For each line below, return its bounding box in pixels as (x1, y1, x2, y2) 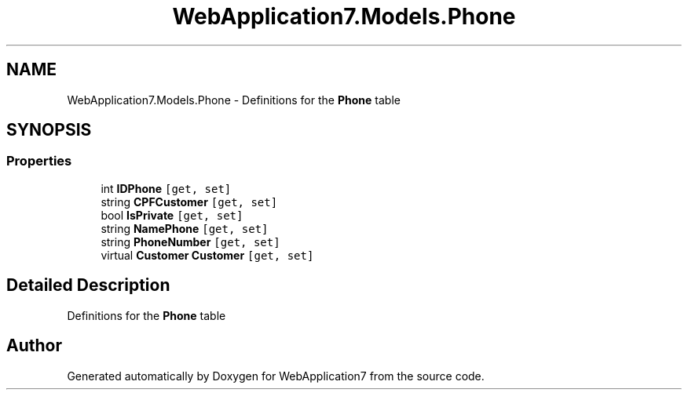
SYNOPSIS (6, 120, 92, 140)
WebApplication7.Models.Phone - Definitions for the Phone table (67, 93, 401, 107)
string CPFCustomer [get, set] (101, 194, 278, 209)
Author (6, 336, 62, 356)
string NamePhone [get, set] (101, 221, 269, 235)
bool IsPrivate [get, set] (101, 208, 243, 222)
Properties (6, 153, 72, 169)
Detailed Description (6, 275, 170, 296)
